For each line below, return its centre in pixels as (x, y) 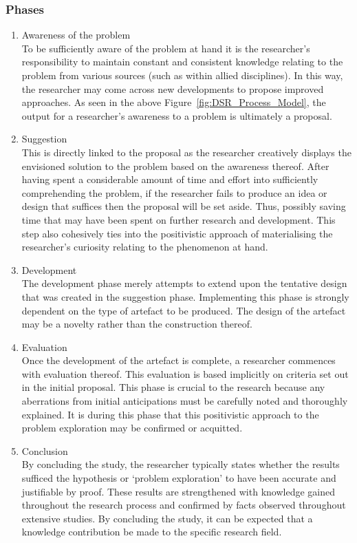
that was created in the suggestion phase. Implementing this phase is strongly (185, 296)
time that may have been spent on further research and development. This (178, 219)
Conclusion (45, 450)
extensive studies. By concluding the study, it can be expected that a (167, 518)
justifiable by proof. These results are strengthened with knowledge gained (178, 491)
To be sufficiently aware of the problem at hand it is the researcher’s (166, 48)
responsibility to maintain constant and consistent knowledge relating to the (182, 62)
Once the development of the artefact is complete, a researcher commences (178, 360)
